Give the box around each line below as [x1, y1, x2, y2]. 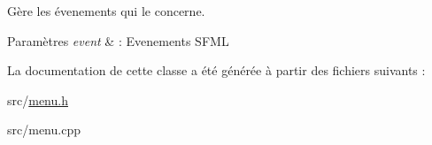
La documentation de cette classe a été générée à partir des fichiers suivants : [7, 61, 426, 80]
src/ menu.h [7, 90, 68, 109]
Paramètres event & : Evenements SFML [7, 31, 229, 50]
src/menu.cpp [7, 120, 81, 139]
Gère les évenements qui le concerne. [7, 2, 205, 19]
